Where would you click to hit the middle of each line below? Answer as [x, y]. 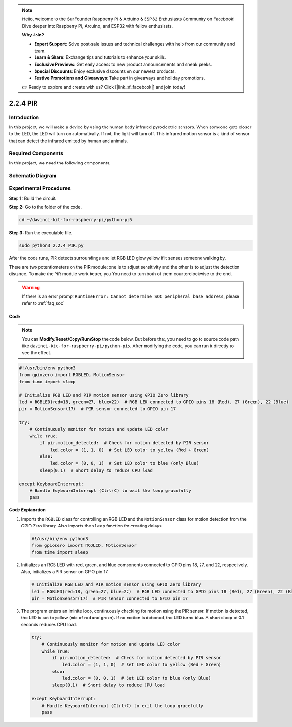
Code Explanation [27, 510]
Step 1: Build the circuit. [33, 198]
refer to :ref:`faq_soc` [44, 303]
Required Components [36, 153]
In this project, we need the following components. [60, 163]
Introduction [24, 117]
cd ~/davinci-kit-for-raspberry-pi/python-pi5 [76, 220]
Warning [31, 288]
